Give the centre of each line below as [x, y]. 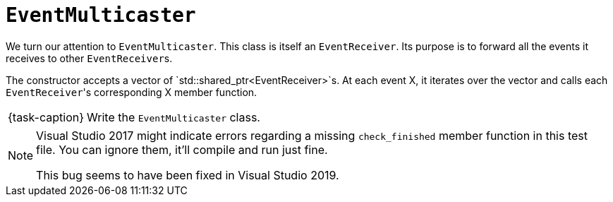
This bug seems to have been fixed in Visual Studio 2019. [188, 175]
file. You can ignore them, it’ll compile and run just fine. [182, 149]
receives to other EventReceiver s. [89, 58]
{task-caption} [46, 117]
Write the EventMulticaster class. [174, 117]
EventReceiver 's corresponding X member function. [132, 92]
